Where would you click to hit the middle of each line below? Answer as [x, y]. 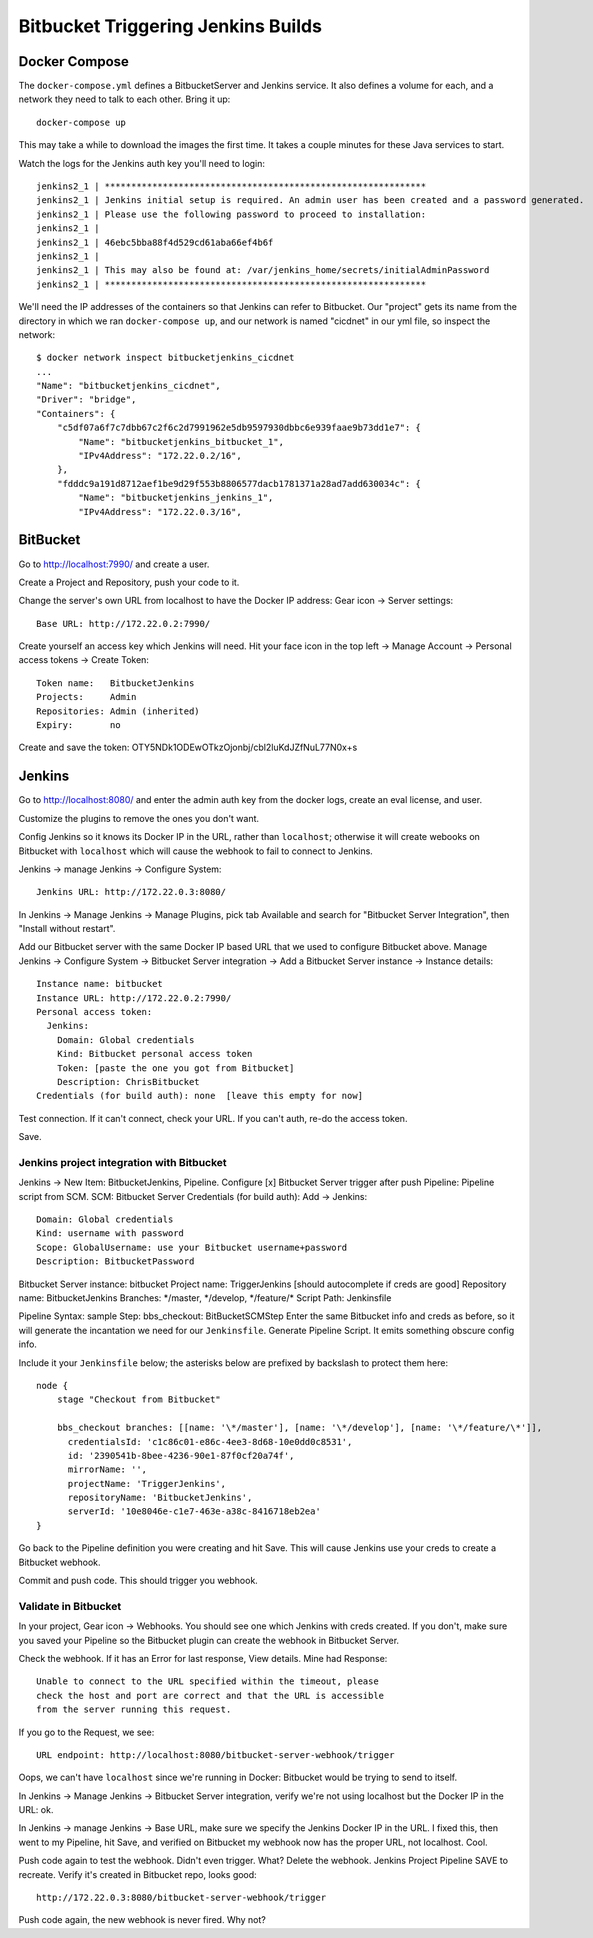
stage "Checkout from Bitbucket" [139, 1399]
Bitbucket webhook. [59, 1562]
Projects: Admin [86, 697]
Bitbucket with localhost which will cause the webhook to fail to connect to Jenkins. [196, 851]
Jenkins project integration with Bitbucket [122, 1162]
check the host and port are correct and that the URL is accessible [210, 1695]
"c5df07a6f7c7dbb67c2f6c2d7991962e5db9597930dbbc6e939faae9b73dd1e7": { [239, 428]
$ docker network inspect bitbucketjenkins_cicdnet [165, 358]
